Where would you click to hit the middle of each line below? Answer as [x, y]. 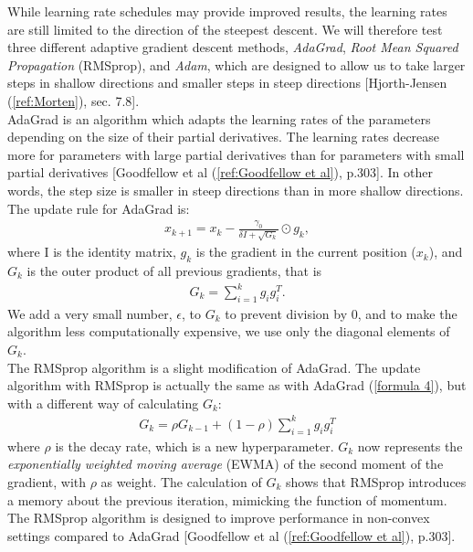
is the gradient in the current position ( [306, 252]
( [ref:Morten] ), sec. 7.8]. [74, 100]
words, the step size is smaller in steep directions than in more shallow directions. [236, 190]
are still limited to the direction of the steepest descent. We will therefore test [225, 29]
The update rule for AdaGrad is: [99, 208]
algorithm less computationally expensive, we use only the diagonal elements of [229, 331]
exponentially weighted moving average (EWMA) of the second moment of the [226, 464]
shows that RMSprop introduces [376, 481]
